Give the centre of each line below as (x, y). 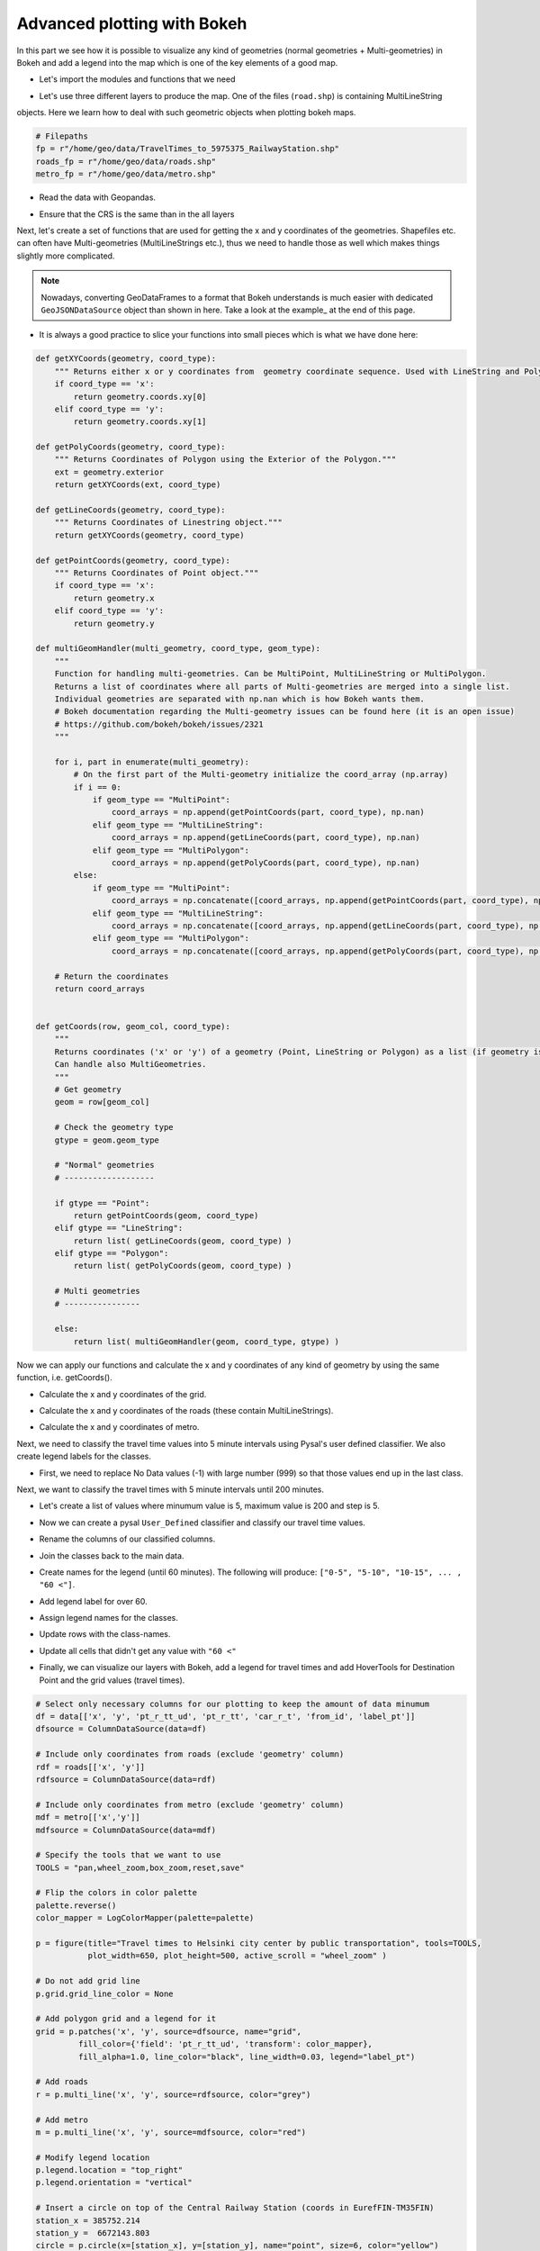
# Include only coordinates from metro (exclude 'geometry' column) (190, 1804)
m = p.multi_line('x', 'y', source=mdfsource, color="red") (171, 2132)
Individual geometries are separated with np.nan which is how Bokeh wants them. (239, 699)
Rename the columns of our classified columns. (127, 1539)
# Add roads (62, 2082)
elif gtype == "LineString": (119, 1228)
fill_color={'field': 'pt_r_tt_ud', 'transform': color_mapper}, (225, 2044)
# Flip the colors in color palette (117, 1893)
